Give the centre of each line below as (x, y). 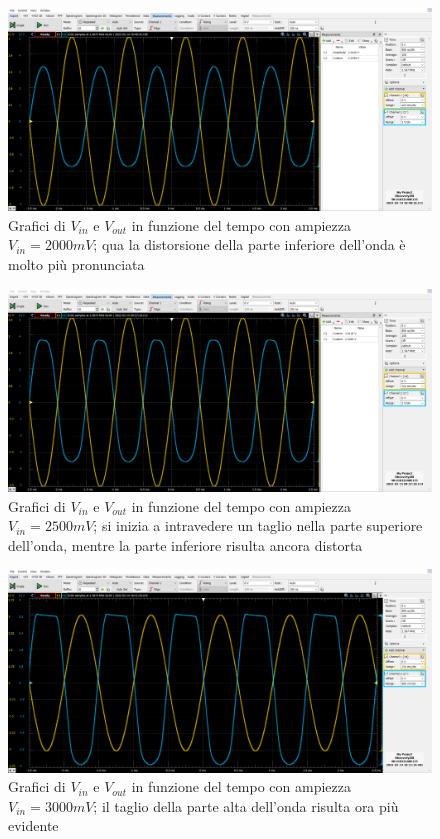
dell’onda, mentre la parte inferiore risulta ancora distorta (185, 544)
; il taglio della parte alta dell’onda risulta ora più (246, 805)
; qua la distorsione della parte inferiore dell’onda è (249, 244)
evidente (33, 825)
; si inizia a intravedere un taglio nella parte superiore (258, 525)
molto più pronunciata (76, 264)
